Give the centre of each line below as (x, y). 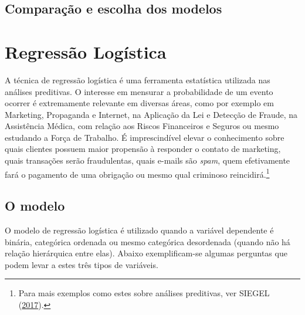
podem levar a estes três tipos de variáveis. (82, 264)
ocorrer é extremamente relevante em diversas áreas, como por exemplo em (139, 103)
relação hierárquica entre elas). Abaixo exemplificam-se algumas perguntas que (146, 253)
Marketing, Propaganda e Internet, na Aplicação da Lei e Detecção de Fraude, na (151, 114)
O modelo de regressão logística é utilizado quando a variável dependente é (139, 230)
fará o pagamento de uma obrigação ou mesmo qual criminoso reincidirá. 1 (137, 173)
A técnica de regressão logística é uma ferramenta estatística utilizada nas (138, 79)
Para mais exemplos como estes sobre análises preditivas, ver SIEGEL (144, 293)
